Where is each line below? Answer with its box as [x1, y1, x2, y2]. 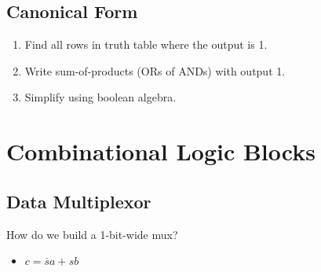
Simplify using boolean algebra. [24, 89, 177, 105]
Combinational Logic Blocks [6, 135, 316, 167]
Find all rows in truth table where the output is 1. [24, 36, 268, 53]
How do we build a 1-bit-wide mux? [6, 226, 178, 242]
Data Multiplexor [6, 189, 151, 213]
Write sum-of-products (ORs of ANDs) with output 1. [24, 62, 286, 79]
